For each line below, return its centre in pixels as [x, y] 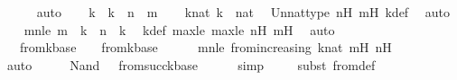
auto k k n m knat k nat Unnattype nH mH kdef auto [243, 12]
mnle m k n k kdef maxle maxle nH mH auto [179, 29]
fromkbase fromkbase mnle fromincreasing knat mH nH [205, 47]
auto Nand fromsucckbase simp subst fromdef [191, 64]
